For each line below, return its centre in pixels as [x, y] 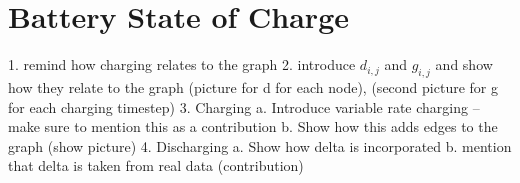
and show [464, 64]
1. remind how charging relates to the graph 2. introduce [182, 64]
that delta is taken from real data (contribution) [156, 165]
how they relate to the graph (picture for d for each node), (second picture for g [253, 86]
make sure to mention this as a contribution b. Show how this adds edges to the [253, 126]
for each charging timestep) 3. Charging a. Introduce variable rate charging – [244, 106]
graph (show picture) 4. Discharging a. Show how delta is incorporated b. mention [260, 145]
